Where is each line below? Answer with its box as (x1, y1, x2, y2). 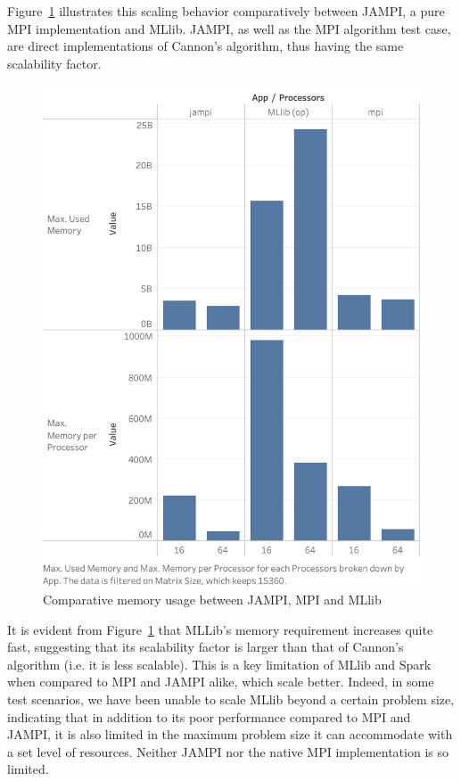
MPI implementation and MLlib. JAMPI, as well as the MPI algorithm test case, (7, 19, 451, 37)
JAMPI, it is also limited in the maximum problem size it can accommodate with (7, 725, 453, 744)
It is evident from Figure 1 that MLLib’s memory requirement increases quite (7, 620, 433, 638)
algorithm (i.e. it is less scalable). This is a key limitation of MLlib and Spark (7, 654, 432, 673)
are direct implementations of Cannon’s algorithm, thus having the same (7, 37, 404, 55)
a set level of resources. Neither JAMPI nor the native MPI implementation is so (7, 742, 449, 760)
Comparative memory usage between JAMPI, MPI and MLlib (43, 590, 382, 609)
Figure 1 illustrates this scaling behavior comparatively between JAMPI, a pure (7, 2, 445, 20)
